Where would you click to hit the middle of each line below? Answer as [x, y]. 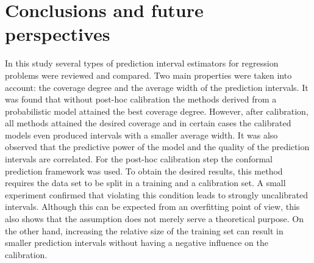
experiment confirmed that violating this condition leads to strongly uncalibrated [157, 194]
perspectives [58, 34]
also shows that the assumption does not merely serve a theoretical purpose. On [154, 219]
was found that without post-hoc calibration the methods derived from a [141, 99]
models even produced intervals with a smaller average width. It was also [141, 135]
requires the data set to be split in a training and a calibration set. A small [145, 183]
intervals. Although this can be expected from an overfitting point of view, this [152, 207]
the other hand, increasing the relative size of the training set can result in [144, 230]
